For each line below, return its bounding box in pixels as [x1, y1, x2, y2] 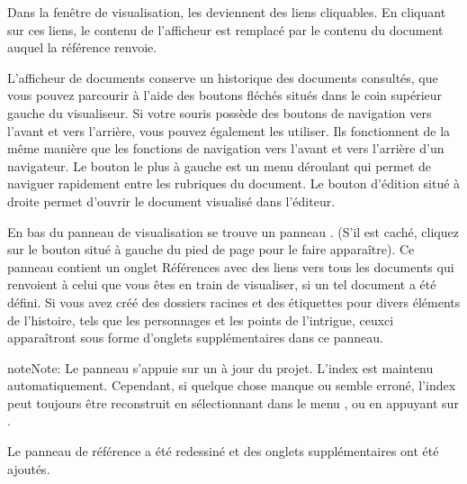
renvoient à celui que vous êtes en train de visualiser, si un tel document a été [7, 275, 436, 294]
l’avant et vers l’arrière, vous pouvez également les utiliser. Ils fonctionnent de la [7, 121, 451, 140]
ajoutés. [7, 459, 50, 478]
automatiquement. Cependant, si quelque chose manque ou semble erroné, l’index [7, 376, 456, 395]
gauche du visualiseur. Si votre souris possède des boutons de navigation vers [7, 103, 432, 122]
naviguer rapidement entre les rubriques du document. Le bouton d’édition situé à [7, 174, 461, 193]
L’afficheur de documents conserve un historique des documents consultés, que [7, 68, 438, 87]
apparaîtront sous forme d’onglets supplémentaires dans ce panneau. [7, 328, 383, 347]
